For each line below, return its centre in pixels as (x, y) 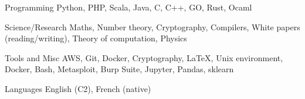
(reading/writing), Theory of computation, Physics (96, 38)
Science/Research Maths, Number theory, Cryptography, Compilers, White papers (152, 26)
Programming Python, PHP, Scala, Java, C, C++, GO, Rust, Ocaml (128, 7)
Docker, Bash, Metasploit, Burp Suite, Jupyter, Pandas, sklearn (119, 69)
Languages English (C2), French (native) (78, 88)
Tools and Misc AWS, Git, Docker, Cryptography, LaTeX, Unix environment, (144, 57)
